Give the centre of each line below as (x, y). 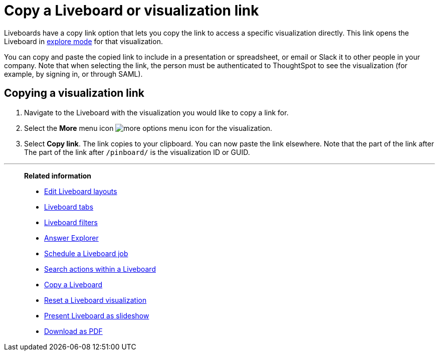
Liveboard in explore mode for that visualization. (83, 41)
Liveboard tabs (69, 207)
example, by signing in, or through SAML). (73, 74)
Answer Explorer (71, 238)
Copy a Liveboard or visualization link (132, 11)
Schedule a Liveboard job (86, 253)
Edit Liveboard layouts (81, 191)
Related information (58, 175)
